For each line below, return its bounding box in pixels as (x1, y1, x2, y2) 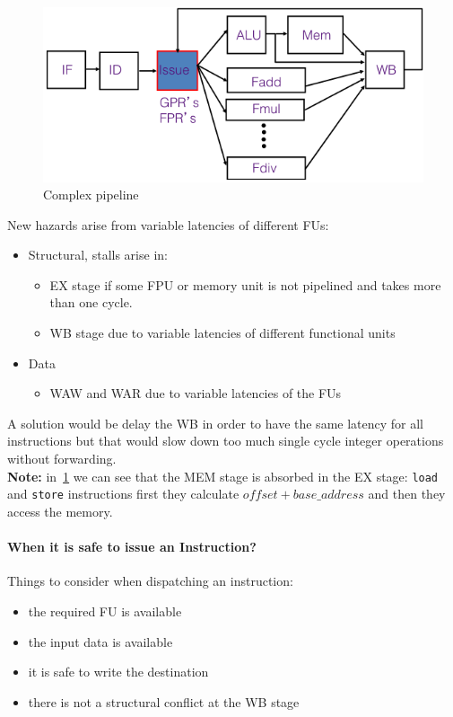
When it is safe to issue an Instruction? (7, 537, 257, 556)
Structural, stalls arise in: (28, 245, 168, 264)
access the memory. (7, 501, 113, 520)
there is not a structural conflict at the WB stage (28, 692, 300, 711)
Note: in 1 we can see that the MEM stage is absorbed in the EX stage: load (7, 466, 439, 485)
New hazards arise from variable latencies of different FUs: (7, 215, 329, 234)
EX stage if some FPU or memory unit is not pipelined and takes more (49, 275, 441, 294)
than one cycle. (49, 293, 133, 312)
